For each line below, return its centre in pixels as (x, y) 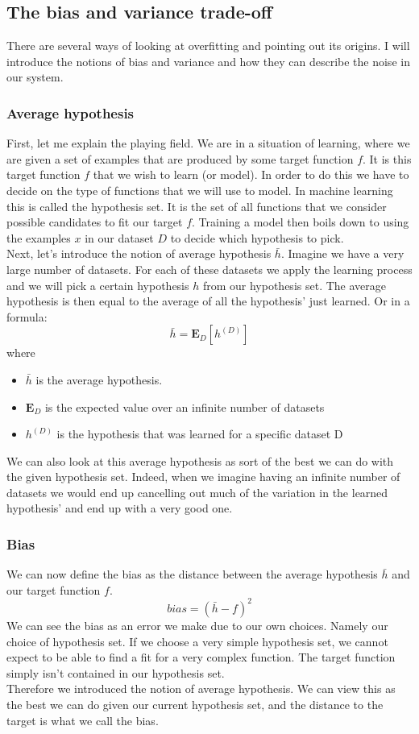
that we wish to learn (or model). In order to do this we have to (251, 174)
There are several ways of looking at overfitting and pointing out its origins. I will (208, 46)
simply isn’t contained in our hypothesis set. (116, 672)
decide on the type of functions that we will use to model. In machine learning (200, 190)
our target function (54, 589)
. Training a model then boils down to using (301, 222)
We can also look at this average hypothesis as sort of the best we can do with (200, 460)
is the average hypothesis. (99, 379)
